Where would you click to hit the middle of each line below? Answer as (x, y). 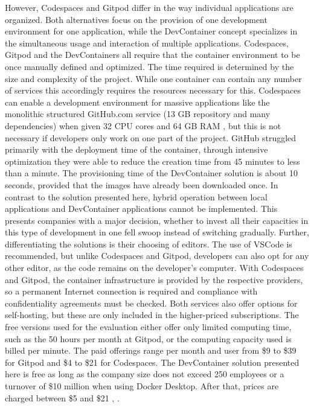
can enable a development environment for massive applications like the (137, 102)
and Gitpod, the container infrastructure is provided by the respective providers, (154, 279)
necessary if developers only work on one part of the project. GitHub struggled (151, 137)
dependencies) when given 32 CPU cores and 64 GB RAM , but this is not (143, 125)
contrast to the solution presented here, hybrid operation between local (136, 196)
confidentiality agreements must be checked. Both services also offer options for (151, 303)
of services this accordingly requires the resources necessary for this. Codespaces (153, 90)
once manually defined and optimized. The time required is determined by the (149, 66)
